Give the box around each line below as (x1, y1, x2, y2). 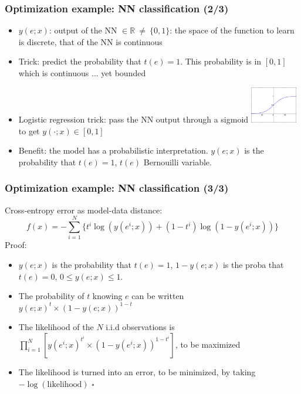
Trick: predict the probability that (18, 55, 141, 67)
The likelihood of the (18, 321, 94, 333)
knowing (92, 290, 123, 302)
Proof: (5, 239, 27, 251)
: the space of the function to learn (170, 24, 295, 36)
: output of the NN (49, 24, 117, 36)
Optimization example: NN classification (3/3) (5, 181, 229, 195)
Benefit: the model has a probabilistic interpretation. (18, 144, 208, 157)
